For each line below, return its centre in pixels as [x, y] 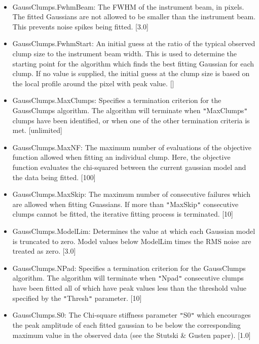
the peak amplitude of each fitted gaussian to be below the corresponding [126, 324]
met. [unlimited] [37, 130]
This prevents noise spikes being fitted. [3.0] [80, 26]
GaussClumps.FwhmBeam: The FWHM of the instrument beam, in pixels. [128, 6]
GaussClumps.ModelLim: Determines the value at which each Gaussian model [134, 231]
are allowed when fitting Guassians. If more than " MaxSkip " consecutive [125, 204]
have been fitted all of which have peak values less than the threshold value [129, 288]
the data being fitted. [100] [54, 177]
